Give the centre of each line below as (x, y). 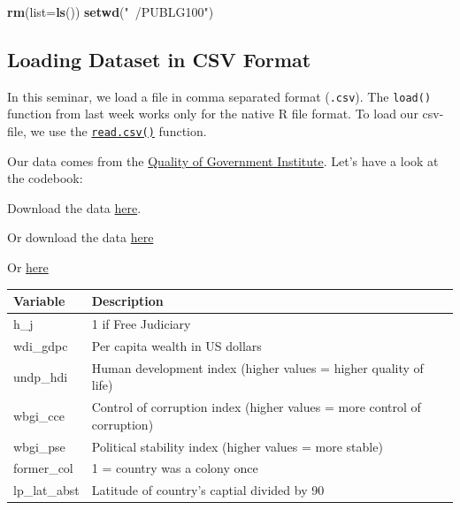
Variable (39, 301)
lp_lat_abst (46, 490)
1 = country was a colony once (175, 468)
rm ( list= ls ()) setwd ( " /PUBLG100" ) (111, 11)
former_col (43, 468)
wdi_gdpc (41, 345)
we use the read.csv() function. (119, 131)
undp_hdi (41, 376)
